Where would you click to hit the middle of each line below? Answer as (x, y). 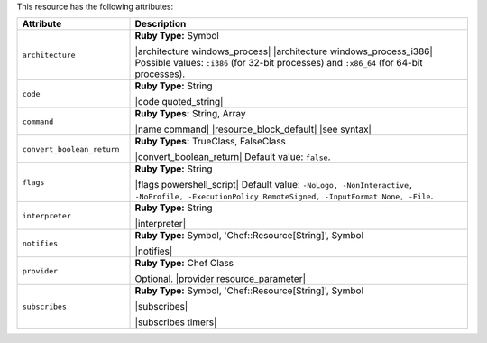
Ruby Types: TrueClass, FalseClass (210, 142)
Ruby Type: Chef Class (184, 264)
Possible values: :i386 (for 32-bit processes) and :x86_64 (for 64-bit (279, 63)
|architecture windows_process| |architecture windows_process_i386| (284, 51)
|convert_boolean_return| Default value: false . (233, 157)
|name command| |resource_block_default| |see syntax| (253, 129)
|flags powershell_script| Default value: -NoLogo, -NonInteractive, (274, 185)
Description (161, 24)
